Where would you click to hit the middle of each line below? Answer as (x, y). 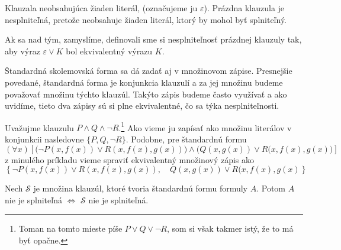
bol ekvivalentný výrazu (109, 51)
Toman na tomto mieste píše (70, 228)
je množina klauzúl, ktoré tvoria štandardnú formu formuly (141, 188)
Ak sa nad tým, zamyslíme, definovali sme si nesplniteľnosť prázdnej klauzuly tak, (153, 39)
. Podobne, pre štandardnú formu (186, 139)
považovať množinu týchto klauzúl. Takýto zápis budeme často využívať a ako (146, 94)
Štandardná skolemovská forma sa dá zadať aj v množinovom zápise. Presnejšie (149, 71)
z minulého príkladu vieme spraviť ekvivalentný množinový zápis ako (130, 159)
